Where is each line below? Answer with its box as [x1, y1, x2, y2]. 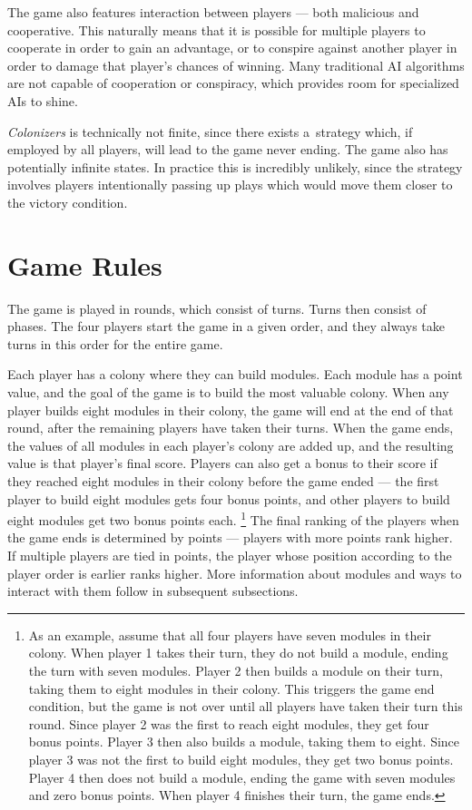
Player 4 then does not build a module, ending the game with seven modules [28, 767, 456, 786]
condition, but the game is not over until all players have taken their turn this [28, 697, 463, 716]
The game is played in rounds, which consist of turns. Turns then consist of [7, 298, 427, 317]
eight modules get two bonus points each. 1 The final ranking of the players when [7, 508, 459, 529]
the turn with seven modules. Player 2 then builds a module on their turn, [28, 661, 443, 679]
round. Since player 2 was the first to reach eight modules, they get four [28, 714, 429, 733]
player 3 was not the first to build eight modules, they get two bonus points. [28, 749, 454, 768]
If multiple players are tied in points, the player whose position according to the [7, 546, 452, 565]
